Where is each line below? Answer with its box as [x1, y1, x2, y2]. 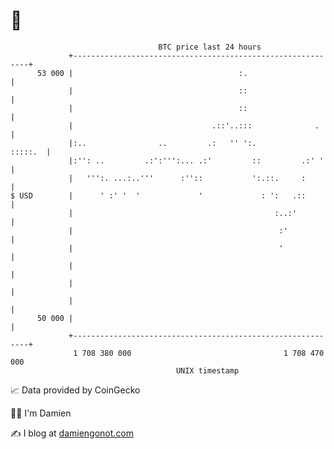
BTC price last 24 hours [158, 42, 262, 52]
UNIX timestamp [175, 365, 240, 376]
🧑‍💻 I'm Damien [10, 407, 72, 419]
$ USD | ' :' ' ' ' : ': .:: [10, 190, 307, 201]
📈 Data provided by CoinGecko [10, 384, 141, 396]
